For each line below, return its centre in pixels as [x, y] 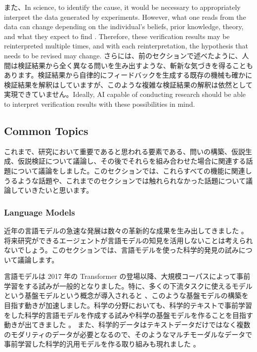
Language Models [40, 212]
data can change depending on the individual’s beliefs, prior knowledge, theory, [124, 26]
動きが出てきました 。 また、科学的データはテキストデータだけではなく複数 [127, 325]
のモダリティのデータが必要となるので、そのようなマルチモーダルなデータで [128, 334]
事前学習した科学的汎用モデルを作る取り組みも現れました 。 [102, 344]
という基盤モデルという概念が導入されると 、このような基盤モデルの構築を [126, 295]
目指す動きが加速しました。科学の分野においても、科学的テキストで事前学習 [128, 305]
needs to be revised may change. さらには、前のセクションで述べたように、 [123, 55]
